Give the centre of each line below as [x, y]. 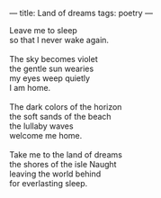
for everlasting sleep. [49, 183]
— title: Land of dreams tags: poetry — [81, 13]
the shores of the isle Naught [63, 164]
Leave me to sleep [44, 30]
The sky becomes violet [54, 59]
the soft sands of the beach [60, 117]
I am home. [30, 88]
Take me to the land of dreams [66, 155]
